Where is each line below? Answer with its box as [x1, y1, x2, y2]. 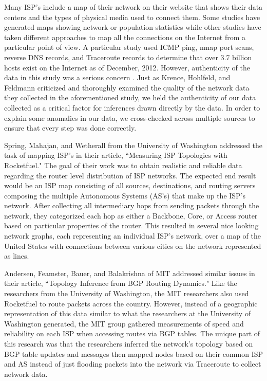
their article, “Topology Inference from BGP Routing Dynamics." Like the [4, 278, 237, 288]
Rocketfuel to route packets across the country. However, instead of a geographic [4, 298, 258, 309]
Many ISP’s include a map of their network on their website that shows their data [4, 2, 263, 12]
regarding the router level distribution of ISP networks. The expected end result [4, 170, 256, 180]
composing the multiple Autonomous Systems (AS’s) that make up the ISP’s [4, 190, 246, 201]
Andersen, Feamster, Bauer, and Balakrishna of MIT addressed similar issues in [4, 267, 255, 278]
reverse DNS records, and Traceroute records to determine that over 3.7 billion [4, 51, 252, 62]
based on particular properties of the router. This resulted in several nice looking [4, 220, 259, 231]
